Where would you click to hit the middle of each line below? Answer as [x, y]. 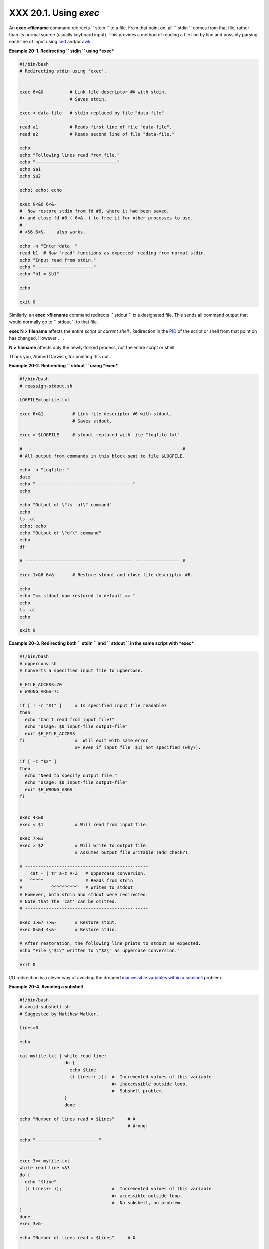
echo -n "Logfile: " [45, 470]
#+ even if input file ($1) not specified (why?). [138, 748]
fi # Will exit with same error [84, 741]
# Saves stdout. [92, 421]
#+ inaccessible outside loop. [150, 1084]
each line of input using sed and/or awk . [51, 42]
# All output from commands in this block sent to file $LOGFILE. [102, 456]
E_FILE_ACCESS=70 [41, 685]
